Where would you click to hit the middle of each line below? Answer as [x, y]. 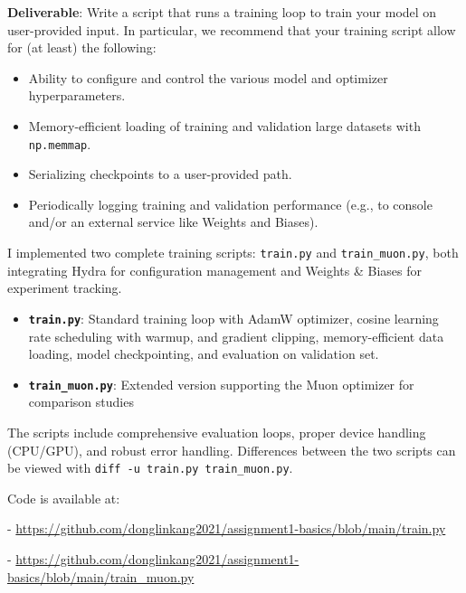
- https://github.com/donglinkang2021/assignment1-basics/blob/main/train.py [227, 528]
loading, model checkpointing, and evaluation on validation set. [204, 354]
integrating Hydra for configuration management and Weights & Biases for [214, 270]
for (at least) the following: [82, 47]
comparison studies [81, 402]
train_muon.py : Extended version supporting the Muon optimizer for [221, 384]
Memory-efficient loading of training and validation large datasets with [224, 125]
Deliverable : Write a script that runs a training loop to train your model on [222, 12]
